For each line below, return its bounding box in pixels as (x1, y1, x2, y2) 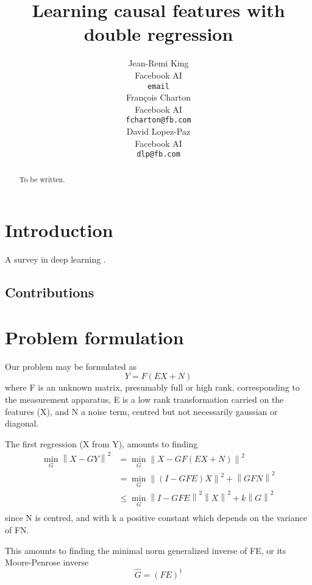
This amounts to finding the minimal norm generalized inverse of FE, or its (5, 544, 286, 556)
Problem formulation (5, 324, 184, 349)
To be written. (19, 174, 65, 184)
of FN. (5, 523, 29, 536)
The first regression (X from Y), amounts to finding (5, 437, 198, 450)
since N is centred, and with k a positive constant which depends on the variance (5, 511, 307, 524)
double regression (83, 21, 233, 46)
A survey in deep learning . (5, 253, 106, 266)
